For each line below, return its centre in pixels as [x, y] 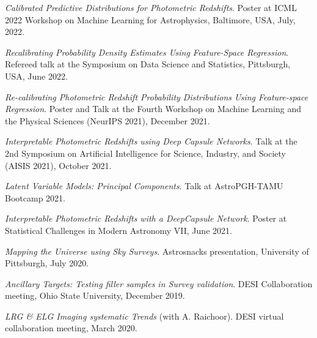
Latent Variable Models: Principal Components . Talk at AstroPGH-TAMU [144, 186]
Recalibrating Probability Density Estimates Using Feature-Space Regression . [147, 52]
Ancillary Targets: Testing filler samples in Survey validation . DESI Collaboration [159, 283]
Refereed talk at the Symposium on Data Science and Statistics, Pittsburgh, [148, 64]
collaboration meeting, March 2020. [71, 328]
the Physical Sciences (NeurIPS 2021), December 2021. [107, 120]
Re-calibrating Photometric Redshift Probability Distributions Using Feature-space [157, 96]
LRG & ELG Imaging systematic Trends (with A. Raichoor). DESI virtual [144, 316]
